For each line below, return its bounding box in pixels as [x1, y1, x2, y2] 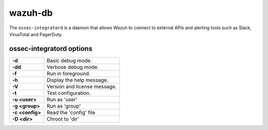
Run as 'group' [46, 102, 81, 109]
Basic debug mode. [46, 57, 92, 64]
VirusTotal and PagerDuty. [9, 31, 63, 37]
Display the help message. [46, 77, 109, 84]
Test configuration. [46, 89, 91, 96]
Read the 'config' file [46, 109, 95, 116]
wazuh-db [9, 7, 53, 18]
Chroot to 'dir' [46, 115, 79, 122]
